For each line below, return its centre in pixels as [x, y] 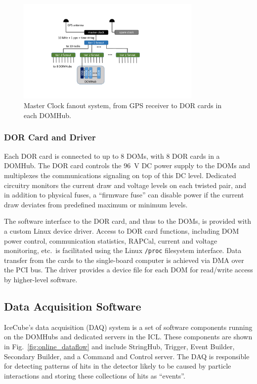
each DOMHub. [47, 115]
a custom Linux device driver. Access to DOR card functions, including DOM [122, 230]
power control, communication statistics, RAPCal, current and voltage [111, 240]
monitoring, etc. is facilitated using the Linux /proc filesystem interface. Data [123, 250]
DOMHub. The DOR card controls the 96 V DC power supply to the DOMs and [127, 165]
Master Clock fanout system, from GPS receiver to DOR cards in [123, 105]
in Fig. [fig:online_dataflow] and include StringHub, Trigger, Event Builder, [119, 346]
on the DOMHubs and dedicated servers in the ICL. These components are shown [128, 337]
